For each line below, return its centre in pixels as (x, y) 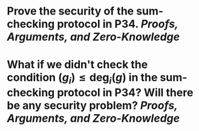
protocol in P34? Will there (125, 92)
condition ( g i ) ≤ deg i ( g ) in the (82, 79)
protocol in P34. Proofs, (118, 24)
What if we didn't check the (77, 65)
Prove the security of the (70, 11)
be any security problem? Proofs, (92, 105)
